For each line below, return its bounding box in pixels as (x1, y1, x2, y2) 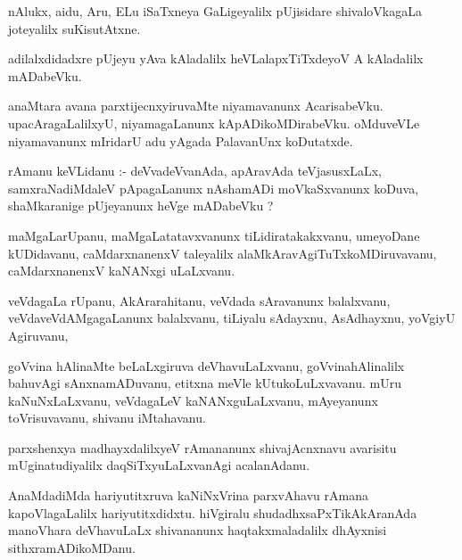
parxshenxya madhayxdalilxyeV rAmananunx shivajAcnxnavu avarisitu (8, 438, 397, 457)
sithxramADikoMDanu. (8, 538, 136, 556)
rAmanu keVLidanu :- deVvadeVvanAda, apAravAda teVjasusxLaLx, (8, 161, 382, 180)
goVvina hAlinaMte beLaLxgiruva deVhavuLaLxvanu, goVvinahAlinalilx (8, 356, 405, 375)
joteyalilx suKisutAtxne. (8, 19, 141, 37)
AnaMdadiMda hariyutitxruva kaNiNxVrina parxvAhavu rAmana (8, 486, 368, 505)
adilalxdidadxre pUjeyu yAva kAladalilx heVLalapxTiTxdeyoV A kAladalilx (8, 49, 424, 68)
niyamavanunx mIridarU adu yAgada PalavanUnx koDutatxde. (8, 131, 353, 150)
